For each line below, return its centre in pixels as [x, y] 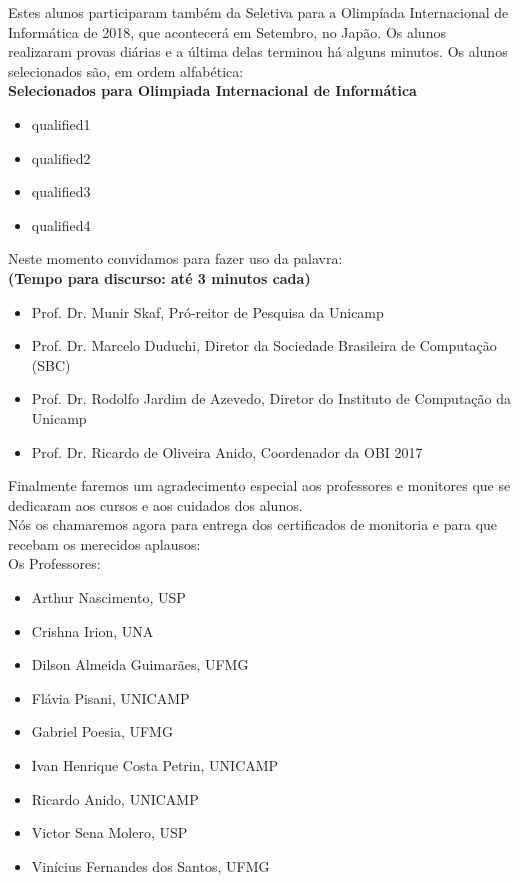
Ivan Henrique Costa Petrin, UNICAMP [155, 765]
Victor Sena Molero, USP [109, 832]
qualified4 [61, 224]
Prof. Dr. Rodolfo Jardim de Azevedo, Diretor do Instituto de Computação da [271, 398]
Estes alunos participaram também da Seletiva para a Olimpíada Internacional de [258, 12]
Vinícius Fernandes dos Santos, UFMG [150, 865]
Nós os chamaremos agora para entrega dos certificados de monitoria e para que [253, 524]
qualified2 [61, 157]
